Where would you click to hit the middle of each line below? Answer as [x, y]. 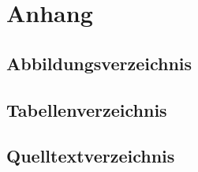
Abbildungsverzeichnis [99, 63]
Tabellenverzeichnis [87, 109]
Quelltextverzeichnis [91, 156]
